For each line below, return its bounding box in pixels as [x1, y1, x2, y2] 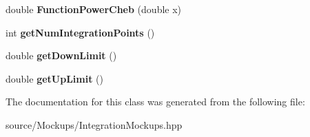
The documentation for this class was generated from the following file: [6, 94, 305, 109]
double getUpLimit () [6, 71, 103, 85]
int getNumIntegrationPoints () [6, 25, 155, 39]
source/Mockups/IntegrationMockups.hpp [6, 117, 183, 131]
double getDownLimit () [6, 48, 117, 63]
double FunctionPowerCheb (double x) [6, 2, 182, 16]
